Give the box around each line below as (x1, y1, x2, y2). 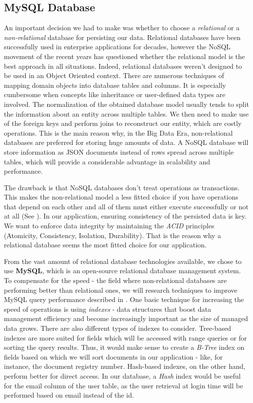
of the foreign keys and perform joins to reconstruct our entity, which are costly (4, 118, 242, 128)
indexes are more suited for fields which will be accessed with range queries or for (4, 332, 247, 343)
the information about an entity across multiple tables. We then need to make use (4, 108, 249, 119)
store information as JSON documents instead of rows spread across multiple (4, 146, 234, 157)
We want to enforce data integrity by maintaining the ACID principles (4, 221, 214, 231)
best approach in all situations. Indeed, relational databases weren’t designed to (4, 60, 242, 71)
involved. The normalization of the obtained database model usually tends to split (4, 99, 249, 109)
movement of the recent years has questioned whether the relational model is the (4, 51, 245, 61)
